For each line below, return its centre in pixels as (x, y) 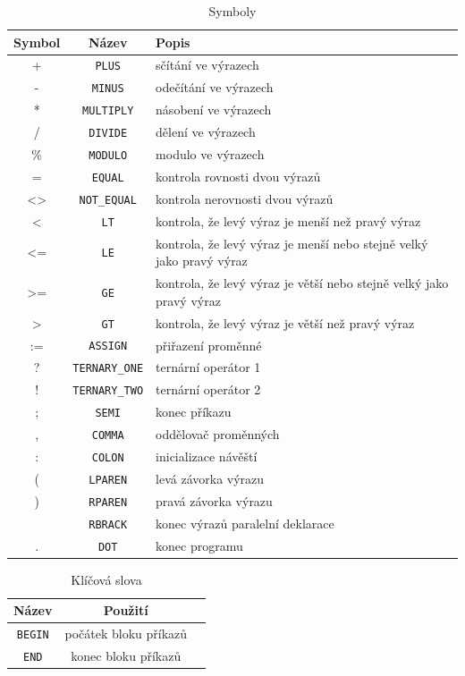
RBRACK (108, 524)
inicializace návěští (207, 456)
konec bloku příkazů (126, 656)
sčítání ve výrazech (207, 65)
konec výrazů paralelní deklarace (245, 523)
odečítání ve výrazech (215, 87)
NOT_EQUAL (108, 200)
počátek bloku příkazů (126, 634)
